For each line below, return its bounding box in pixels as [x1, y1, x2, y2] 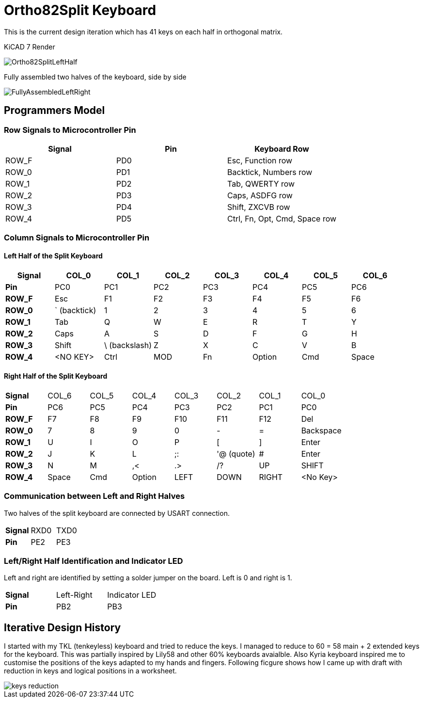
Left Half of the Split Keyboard [4, 251, 103, 260]
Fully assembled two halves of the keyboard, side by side [4, 72, 187, 81]
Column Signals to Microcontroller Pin [4, 233, 150, 243]
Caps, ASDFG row [227, 190, 293, 200]
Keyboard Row [254, 144, 309, 154]
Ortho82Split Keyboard [4, 2, 157, 18]
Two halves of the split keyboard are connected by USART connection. [4, 509, 230, 517]
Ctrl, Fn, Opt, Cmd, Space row [227, 213, 337, 223]
